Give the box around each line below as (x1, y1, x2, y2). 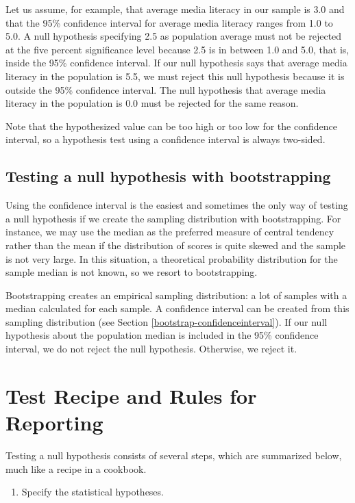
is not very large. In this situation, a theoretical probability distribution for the (5, 251, 338, 266)
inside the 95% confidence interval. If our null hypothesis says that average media (5, 55, 347, 70)
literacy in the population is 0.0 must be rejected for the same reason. (5, 96, 299, 110)
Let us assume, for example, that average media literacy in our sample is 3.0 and (5, 2, 345, 16)
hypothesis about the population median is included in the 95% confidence (5, 328, 319, 342)
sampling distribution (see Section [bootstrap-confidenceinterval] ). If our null (5, 314, 328, 328)
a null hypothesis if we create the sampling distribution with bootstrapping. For (5, 211, 341, 225)
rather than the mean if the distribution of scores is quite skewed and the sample (5, 237, 346, 252)
